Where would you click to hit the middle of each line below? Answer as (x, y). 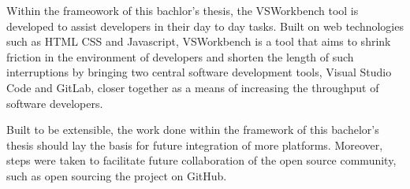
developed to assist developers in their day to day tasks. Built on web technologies (205, 26)
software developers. (55, 103)
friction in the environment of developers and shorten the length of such (180, 56)
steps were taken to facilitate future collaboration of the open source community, (201, 160)
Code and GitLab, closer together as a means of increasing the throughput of (193, 87)
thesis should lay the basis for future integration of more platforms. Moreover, (195, 145)
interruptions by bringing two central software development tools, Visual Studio (199, 72)
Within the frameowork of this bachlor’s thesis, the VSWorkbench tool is (183, 10)
